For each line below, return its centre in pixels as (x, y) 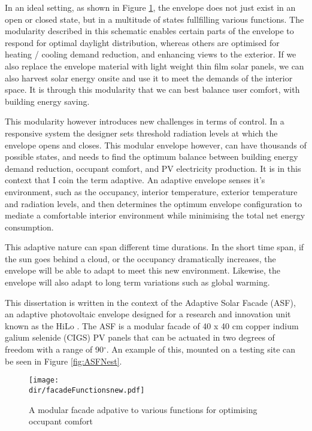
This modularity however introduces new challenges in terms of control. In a (145, 121)
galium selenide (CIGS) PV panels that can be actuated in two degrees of (140, 337)
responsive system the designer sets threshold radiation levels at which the (141, 133)
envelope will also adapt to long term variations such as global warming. (137, 282)
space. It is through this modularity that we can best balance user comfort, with (152, 89)
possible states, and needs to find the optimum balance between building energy (152, 157)
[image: (44, 380)
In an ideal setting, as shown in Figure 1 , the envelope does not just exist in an (150, 7)
